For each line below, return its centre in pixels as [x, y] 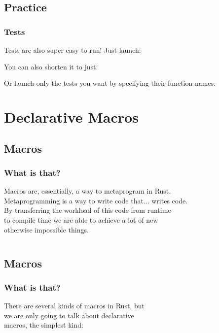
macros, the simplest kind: [44, 325]
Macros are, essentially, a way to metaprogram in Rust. [88, 191]
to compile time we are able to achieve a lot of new [81, 219]
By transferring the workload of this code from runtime [88, 210]
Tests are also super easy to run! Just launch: [73, 50]
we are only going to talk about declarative [69, 315]
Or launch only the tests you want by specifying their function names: [110, 83]
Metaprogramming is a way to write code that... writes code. [96, 200]
